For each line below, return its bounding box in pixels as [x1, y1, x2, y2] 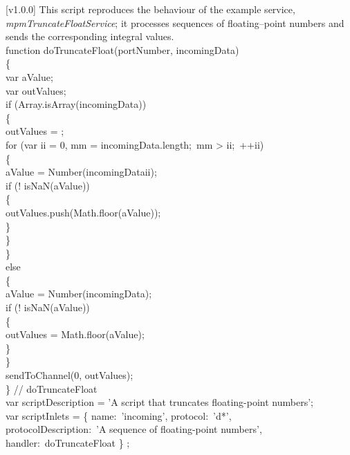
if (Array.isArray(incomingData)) [6, 97, 147, 111]
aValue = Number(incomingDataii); [6, 165, 157, 179]
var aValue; [6, 69, 53, 84]
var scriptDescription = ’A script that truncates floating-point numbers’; [6, 395, 313, 409]
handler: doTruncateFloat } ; [6, 436, 130, 449]
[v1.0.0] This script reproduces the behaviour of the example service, [6, 2, 295, 16]
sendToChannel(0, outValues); [6, 368, 133, 382]
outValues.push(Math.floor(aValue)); [6, 205, 161, 219]
